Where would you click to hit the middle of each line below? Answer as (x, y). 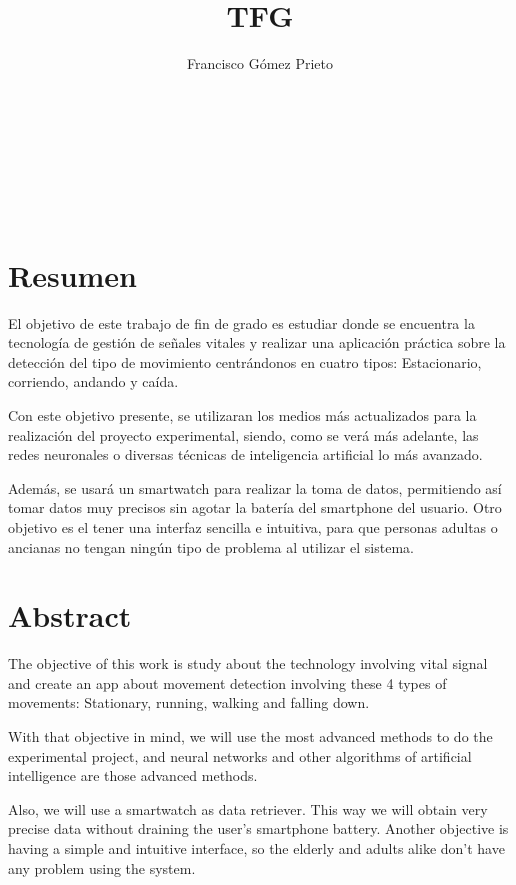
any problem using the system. (102, 867)
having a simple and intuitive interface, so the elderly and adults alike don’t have (256, 848)
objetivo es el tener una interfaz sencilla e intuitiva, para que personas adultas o (253, 526)
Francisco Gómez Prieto (260, 63)
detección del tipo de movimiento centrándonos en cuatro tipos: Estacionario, (245, 361)
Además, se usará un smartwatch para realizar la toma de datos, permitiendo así (255, 487)
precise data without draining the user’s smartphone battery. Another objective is (258, 828)
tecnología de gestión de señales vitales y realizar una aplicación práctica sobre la (257, 342)
